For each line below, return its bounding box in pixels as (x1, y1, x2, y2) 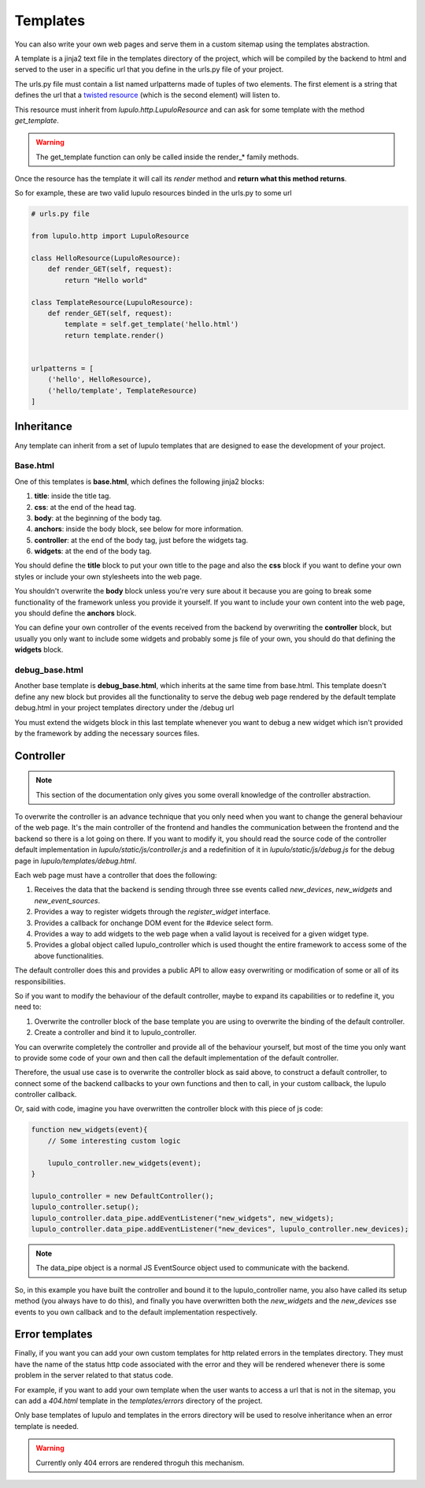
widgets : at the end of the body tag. (34, 546, 152, 556)
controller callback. (14, 1090, 77, 1099)
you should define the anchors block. (14, 608, 137, 618)
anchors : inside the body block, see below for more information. (34, 524, 243, 534)
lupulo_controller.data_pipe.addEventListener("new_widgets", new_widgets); (31, 1214, 334, 1222)
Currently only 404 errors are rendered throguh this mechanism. (35, 1458, 245, 1468)
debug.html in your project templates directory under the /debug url (14, 703, 235, 712)
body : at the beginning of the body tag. (34, 513, 162, 523)
